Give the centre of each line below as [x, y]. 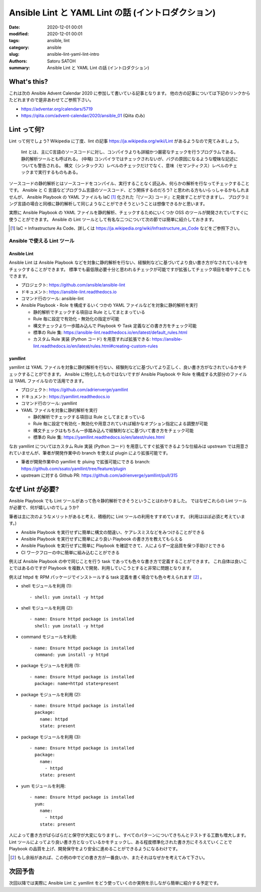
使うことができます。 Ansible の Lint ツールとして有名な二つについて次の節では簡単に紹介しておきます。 [113, 219]
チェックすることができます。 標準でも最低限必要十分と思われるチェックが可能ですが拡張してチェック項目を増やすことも [130, 269]
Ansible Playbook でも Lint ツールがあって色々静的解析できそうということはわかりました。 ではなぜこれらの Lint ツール [128, 501]
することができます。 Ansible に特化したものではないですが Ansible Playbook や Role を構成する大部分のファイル [134, 374]
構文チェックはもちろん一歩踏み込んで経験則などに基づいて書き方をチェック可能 [113, 430]
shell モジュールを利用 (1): [47, 586]
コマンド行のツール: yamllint [49, 403]
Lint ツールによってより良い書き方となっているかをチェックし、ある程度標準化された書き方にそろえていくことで [121, 842]
